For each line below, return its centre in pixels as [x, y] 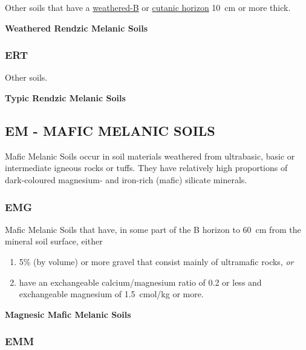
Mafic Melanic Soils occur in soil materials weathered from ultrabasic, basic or [150, 156]
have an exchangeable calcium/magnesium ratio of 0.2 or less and [140, 282]
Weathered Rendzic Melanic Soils [76, 28]
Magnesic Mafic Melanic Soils [68, 314]
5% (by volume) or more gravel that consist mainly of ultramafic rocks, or [156, 261]
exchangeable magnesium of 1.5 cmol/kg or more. [111, 294]
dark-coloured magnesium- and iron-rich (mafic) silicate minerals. [126, 179]
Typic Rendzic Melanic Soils [65, 98]
